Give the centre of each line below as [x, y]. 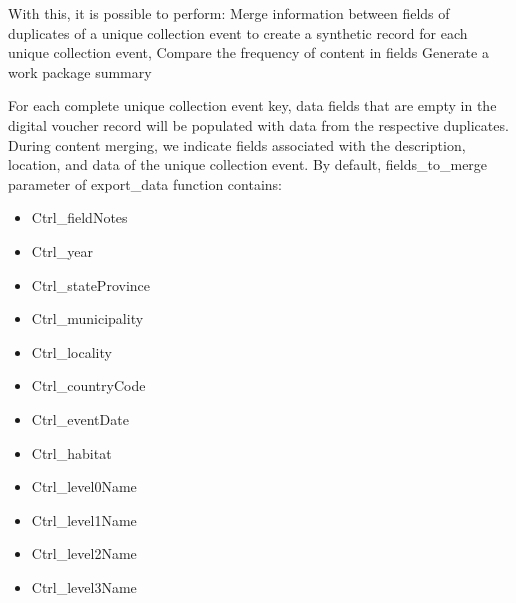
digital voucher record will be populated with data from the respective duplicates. [258, 124]
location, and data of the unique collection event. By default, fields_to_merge [248, 164]
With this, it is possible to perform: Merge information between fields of [229, 13]
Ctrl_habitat [71, 452]
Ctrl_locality [71, 351]
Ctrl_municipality [87, 318]
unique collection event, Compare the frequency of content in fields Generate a [248, 52]
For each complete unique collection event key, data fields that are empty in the [252, 105]
